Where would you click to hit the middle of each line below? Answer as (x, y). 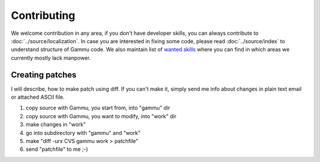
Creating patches (44, 75)
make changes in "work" (56, 125)
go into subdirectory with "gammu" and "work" (83, 132)
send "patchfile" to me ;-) (57, 149)
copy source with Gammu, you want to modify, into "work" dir (101, 116)
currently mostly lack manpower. (51, 58)
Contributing (43, 15)
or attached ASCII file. (38, 97)
